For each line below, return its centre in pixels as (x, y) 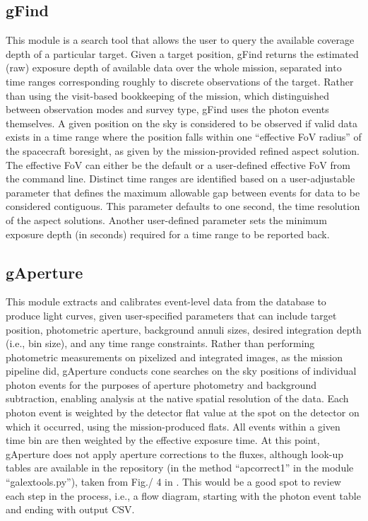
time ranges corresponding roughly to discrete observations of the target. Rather (180, 81)
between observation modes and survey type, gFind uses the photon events (167, 109)
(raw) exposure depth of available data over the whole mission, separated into (174, 68)
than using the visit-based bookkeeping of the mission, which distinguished (167, 95)
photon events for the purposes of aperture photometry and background (161, 384)
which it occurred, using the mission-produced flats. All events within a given (173, 426)
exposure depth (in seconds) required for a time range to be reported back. (168, 234)
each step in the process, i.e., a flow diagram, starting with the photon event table (183, 495)
